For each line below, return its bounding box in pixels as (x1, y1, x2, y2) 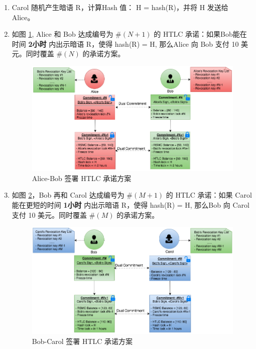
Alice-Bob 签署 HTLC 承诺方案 (32, 172, 132, 183)
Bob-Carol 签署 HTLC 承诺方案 (32, 335, 133, 346)
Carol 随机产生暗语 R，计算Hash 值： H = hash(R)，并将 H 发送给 (12, 2, 228, 12)
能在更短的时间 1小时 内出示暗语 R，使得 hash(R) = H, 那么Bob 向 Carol (12, 199, 249, 210)
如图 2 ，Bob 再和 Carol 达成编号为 (12, 190, 124, 200)
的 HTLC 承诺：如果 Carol (166, 190, 252, 200)
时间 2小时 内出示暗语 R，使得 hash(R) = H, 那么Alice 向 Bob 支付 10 (12, 38, 239, 49)
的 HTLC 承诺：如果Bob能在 (154, 29, 247, 39)
